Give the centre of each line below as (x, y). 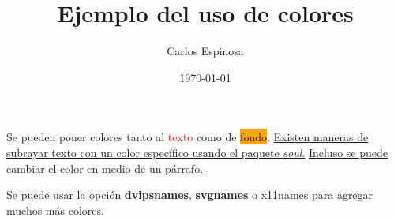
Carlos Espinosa (205, 51)
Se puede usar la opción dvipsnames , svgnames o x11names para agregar (190, 195)
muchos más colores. (55, 210)
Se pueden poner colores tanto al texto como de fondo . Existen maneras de (188, 137)
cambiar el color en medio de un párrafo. (105, 168)
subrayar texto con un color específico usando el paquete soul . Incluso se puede (197, 152)
